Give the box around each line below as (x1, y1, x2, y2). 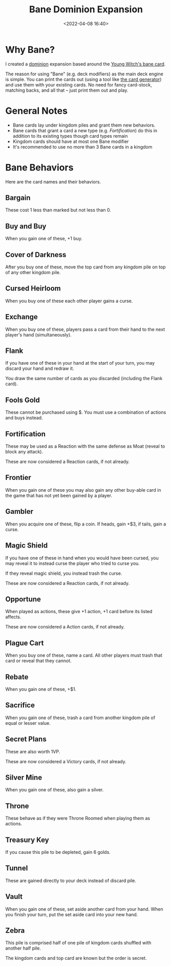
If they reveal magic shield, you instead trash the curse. (5, 570, 122, 576)
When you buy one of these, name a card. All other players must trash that (5, 652, 163, 659)
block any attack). (5, 449, 44, 455)
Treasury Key (5, 835, 50, 844)
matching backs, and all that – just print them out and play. (5, 87, 129, 93)
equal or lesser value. (5, 720, 51, 726)
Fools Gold (5, 395, 40, 404)
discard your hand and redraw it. (5, 365, 74, 372)
